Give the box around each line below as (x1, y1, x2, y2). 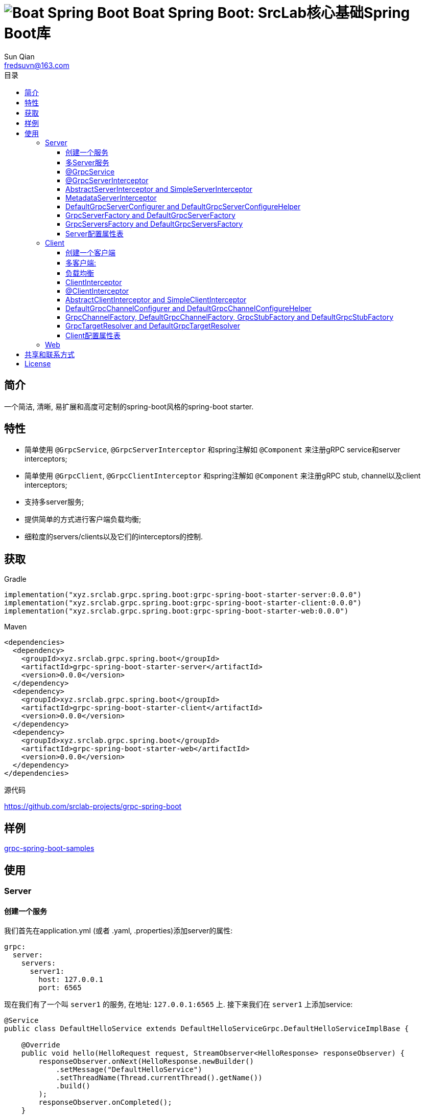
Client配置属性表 (65, 331, 121, 340)
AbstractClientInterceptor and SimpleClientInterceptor (65, 295, 247, 304)
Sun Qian (4, 52, 35, 61)
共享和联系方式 (25, 349, 75, 359)
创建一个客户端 (65, 248, 115, 257)
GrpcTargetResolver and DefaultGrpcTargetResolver (65, 321, 240, 330)
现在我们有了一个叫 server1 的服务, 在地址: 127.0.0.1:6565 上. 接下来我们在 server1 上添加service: (4, 1000, 353, 1009)
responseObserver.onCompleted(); (38, 1098, 172, 1107)
